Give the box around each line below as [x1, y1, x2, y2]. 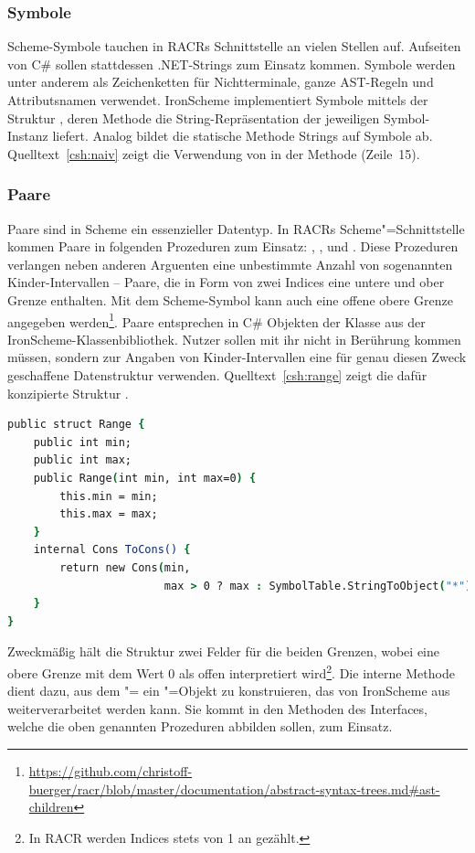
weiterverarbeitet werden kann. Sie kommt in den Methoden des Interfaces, [7, 698, 427, 718]
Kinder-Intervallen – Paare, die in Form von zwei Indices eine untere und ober [7, 272, 445, 292]
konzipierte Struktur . [7, 383, 129, 402]
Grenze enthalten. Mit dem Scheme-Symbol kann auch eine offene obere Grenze [7, 290, 453, 309]
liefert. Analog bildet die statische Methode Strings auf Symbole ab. [52, 126, 433, 145]
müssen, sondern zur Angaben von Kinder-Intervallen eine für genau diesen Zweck [7, 347, 467, 367]
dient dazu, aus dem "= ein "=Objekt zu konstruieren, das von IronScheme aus [7, 681, 450, 700]
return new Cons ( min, [59, 560, 191, 574]
